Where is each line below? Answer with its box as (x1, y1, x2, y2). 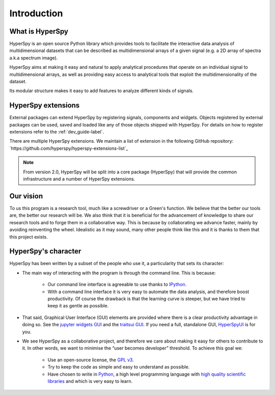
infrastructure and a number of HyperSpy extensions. (23, 176, 135, 182)
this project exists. (9, 233, 48, 240)
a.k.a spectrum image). (9, 55, 58, 61)
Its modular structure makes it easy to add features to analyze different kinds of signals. (9, 88, 194, 94)
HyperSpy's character (9, 247, 81, 256)
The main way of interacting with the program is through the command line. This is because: (22, 270, 216, 276)
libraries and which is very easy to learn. (47, 378, 133, 384)
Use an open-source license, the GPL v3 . (47, 357, 134, 363)
